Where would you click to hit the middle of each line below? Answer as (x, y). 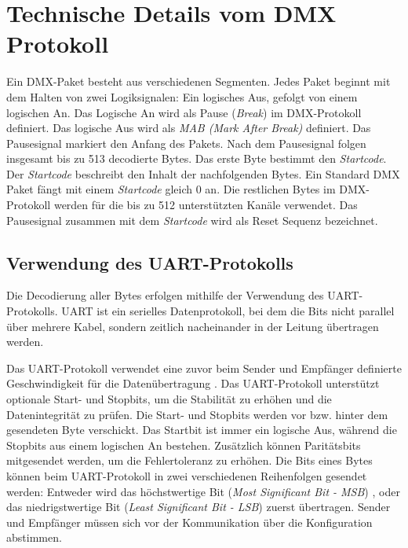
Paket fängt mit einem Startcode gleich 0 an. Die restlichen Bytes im (171, 189)
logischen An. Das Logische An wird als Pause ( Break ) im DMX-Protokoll (184, 112)
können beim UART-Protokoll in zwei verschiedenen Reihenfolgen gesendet (187, 475)
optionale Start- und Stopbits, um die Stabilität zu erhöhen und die (169, 399)
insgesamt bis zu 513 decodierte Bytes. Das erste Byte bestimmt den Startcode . (197, 158)
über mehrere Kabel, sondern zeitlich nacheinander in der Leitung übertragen (193, 326)
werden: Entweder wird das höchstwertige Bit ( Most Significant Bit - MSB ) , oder (203, 491)
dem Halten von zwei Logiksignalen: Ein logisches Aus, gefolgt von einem (182, 96)
